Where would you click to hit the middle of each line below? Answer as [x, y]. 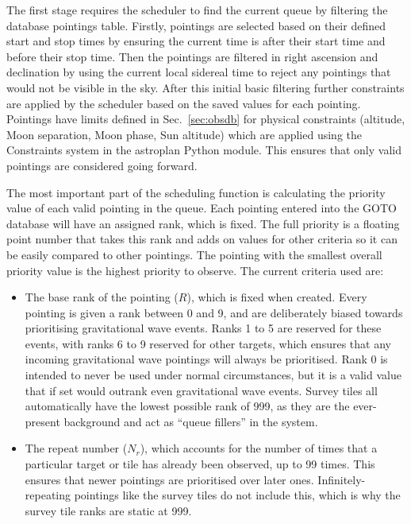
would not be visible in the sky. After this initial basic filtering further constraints [205, 87]
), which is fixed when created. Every [277, 297]
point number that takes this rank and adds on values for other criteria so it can [202, 239]
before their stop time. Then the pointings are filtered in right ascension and [192, 56]
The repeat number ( [76, 448]
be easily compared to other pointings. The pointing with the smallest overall [194, 254]
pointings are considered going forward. [102, 165]
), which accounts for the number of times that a [259, 448]
